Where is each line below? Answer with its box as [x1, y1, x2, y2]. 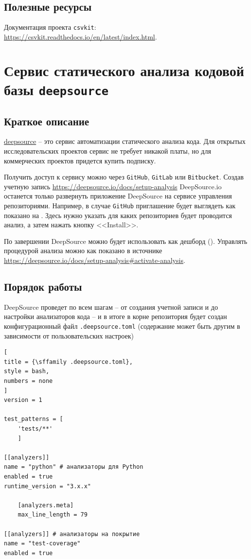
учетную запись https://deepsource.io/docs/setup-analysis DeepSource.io [4, 181, 222, 191]
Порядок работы [4, 279, 82, 294]
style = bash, [4, 368, 50, 375]
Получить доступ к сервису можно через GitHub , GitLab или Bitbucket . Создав [4, 172, 244, 182]
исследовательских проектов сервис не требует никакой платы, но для [4, 145, 211, 156]
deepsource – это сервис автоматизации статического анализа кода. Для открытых [4, 136, 246, 146]
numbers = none [4, 378, 53, 385]
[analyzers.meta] [18, 501, 74, 509]
